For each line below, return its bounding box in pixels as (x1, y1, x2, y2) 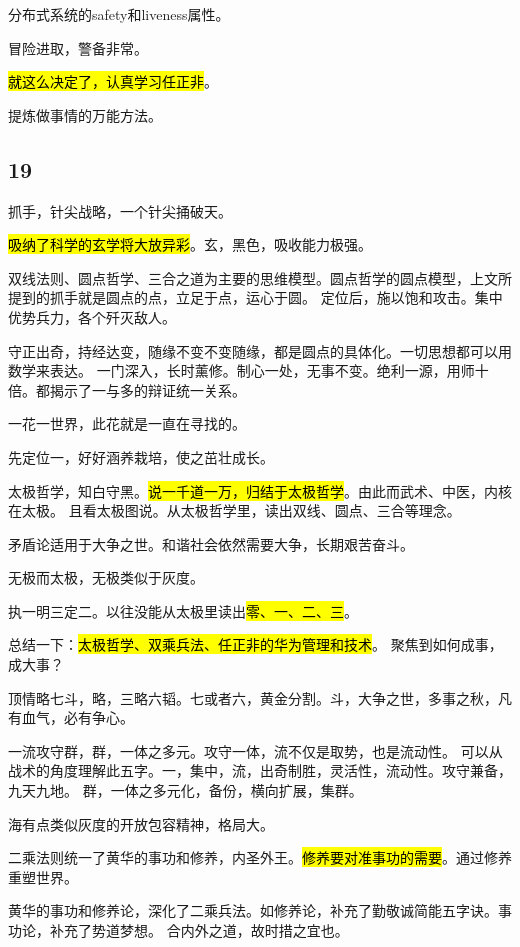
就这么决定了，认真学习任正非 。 (8, 71, 218, 92)
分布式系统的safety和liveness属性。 (8, 4, 230, 24)
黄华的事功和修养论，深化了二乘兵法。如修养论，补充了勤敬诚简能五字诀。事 (8, 900, 512, 921)
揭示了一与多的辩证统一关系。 (49, 379, 246, 400)
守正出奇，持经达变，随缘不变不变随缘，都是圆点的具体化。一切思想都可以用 (8, 340, 512, 361)
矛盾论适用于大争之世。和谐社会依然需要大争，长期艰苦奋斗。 (8, 533, 414, 554)
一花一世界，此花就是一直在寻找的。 (8, 413, 246, 434)
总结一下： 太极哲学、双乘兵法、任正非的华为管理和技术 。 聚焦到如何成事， (8, 634, 503, 655)
